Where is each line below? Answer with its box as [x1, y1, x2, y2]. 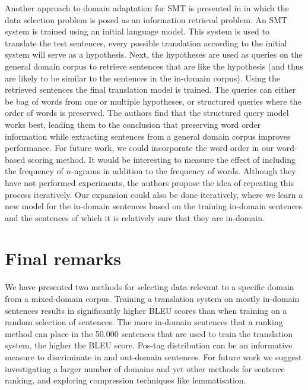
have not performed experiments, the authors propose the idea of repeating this [5, 176, 294, 188]
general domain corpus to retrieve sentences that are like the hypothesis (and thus [5, 59, 303, 72]
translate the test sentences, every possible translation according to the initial [5, 36, 287, 49]
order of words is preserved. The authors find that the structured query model [5, 106, 289, 119]
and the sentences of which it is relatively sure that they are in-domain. [5, 211, 265, 224]
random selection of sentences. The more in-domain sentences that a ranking [5, 316, 283, 328]
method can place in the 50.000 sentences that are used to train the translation [5, 327, 293, 339]
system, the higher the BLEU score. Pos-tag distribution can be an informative [5, 339, 293, 351]
